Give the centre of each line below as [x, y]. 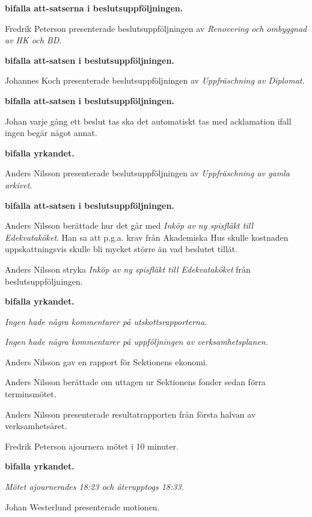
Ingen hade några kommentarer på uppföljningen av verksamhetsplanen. [136, 342]
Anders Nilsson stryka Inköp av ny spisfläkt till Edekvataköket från [128, 269]
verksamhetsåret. [36, 426]
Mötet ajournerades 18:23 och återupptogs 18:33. [94, 487]
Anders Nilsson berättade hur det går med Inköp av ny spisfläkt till [129, 225]
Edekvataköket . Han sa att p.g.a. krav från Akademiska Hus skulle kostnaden [147, 237]
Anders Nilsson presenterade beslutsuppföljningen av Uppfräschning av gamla [147, 173]
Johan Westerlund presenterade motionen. [82, 506]
